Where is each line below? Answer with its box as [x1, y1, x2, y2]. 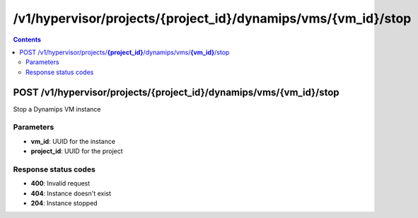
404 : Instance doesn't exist [30, 189, 112, 198]
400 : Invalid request [30, 179, 91, 188]
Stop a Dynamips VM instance [13, 104, 102, 113]
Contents [13, 35, 42, 44]
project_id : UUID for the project [30, 147, 123, 155]
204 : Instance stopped [30, 199, 98, 207]
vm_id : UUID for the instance [30, 137, 116, 145]
